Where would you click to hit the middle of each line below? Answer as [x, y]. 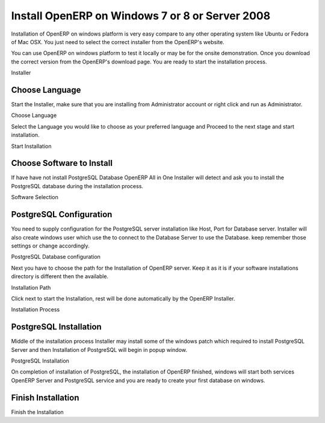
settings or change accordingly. [50, 246]
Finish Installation [45, 397]
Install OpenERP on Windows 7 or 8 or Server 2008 [141, 16]
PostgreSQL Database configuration [56, 257]
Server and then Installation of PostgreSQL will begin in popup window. [99, 349]
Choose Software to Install [62, 163]
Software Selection [35, 197]
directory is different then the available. [60, 276]
